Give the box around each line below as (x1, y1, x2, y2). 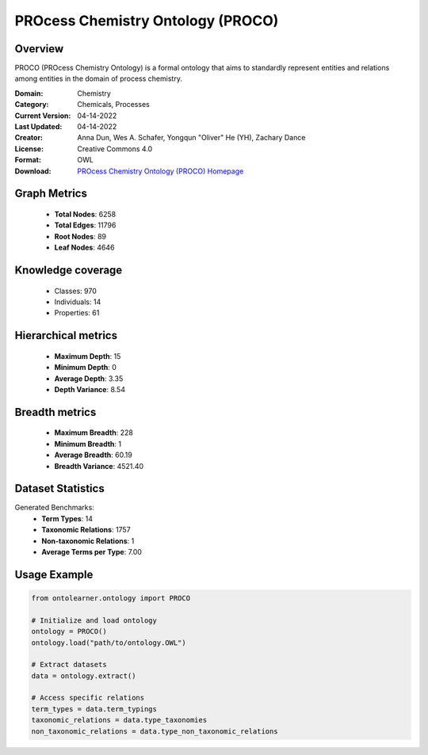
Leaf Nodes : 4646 (54, 242, 115, 253)
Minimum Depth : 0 (54, 363, 117, 372)
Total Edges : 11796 (54, 220, 117, 230)
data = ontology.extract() (31, 671, 136, 681)
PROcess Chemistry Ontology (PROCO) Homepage (77, 166, 244, 176)
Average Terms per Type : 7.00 (41, 547, 143, 556)
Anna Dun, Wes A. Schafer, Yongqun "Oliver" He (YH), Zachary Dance (77, 133, 306, 143)
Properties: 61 (54, 308, 100, 318)
